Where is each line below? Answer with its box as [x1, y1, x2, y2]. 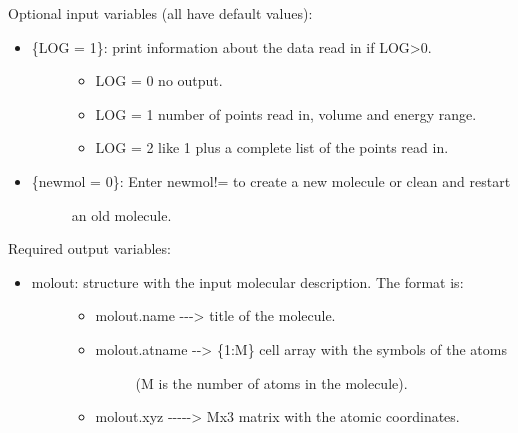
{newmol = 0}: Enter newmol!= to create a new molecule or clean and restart [31, 170, 511, 191]
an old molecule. [71, 204, 172, 225]
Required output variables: [8, 238, 171, 259]
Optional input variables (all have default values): [8, 3, 313, 23]
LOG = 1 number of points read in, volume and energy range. [95, 103, 477, 124]
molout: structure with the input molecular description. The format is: [31, 271, 464, 292]
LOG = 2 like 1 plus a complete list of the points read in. [95, 137, 449, 158]
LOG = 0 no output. [95, 70, 223, 91]
